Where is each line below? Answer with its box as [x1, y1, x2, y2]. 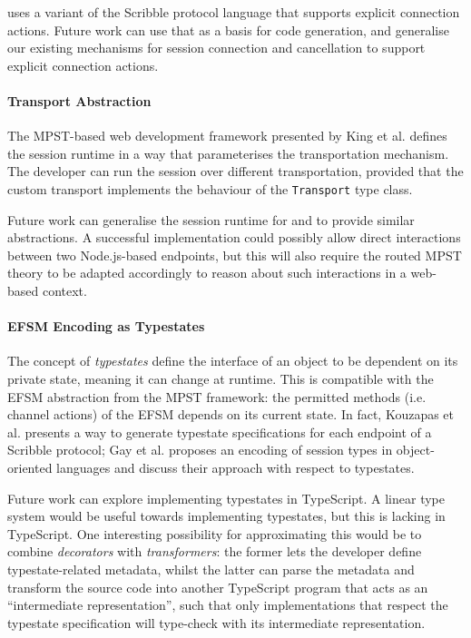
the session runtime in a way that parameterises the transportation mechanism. [7, 143, 449, 162]
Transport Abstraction [7, 91, 152, 110]
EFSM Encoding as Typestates [7, 317, 205, 336]
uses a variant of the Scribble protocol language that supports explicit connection [7, 3, 460, 21]
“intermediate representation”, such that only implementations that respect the [7, 595, 448, 614]
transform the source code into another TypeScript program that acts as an [7, 577, 428, 596]
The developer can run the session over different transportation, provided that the [7, 162, 464, 181]
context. [42, 280, 87, 299]
